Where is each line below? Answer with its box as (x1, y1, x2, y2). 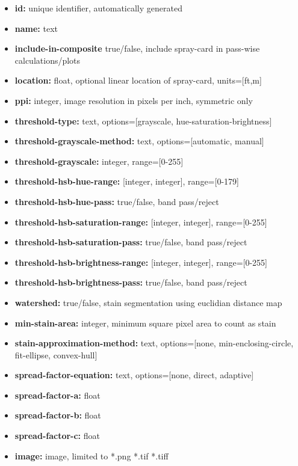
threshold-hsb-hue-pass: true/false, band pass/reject (14, 195, 219, 207)
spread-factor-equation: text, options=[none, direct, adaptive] (14, 369, 254, 381)
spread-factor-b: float (14, 409, 101, 422)
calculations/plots (14, 54, 81, 66)
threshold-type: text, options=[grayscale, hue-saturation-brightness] (14, 114, 272, 127)
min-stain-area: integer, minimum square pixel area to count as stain (14, 316, 276, 329)
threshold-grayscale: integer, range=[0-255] (14, 155, 184, 167)
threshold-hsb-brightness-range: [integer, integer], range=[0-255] (14, 256, 267, 268)
